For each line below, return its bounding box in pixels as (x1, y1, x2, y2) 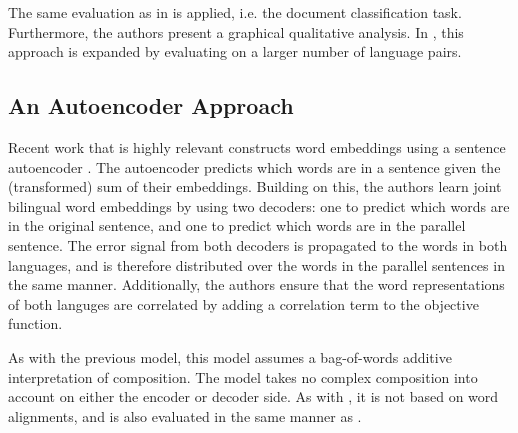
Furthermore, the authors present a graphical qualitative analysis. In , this (8, 21, 464, 42)
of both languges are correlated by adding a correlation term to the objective (8, 293, 479, 314)
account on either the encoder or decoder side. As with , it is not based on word (8, 386, 499, 407)
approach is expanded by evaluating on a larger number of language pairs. (8, 41, 462, 62)
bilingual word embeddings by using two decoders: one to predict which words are (8, 195, 510, 216)
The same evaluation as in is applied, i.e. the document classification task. (8, 2, 462, 22)
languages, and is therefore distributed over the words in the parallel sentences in (8, 254, 505, 275)
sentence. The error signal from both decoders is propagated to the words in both (8, 234, 508, 255)
